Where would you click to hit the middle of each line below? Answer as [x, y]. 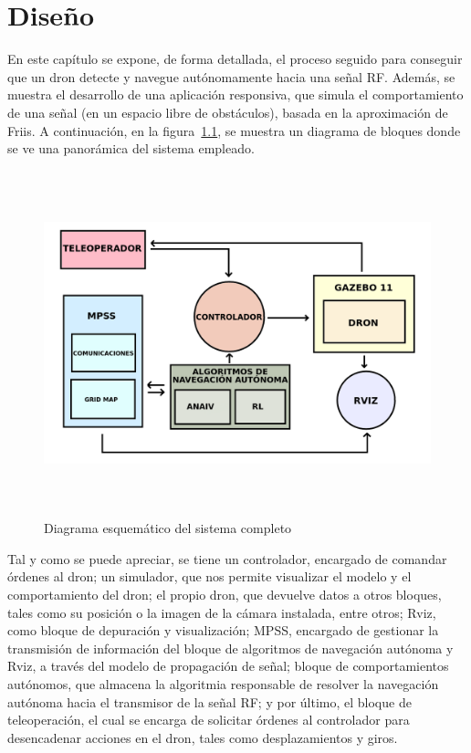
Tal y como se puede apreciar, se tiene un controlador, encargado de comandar [227, 558]
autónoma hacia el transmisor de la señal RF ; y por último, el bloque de [209, 701]
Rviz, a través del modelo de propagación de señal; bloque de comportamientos [228, 666]
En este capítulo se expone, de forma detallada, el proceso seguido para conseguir [235, 59]
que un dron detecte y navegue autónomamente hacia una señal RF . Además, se [231, 76]
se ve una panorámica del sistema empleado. [131, 148]
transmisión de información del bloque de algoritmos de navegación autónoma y [230, 648]
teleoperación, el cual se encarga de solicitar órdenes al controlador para [209, 720]
